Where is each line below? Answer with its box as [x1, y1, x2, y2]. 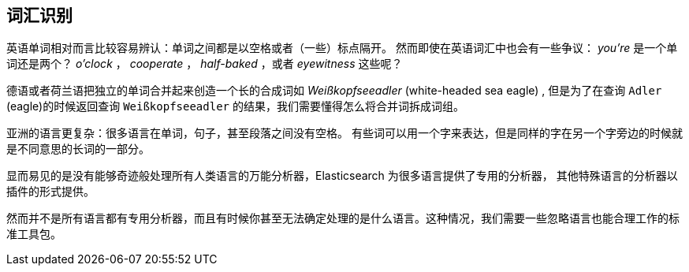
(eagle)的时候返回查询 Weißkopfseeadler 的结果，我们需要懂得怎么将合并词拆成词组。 [6, 99, 464, 114]
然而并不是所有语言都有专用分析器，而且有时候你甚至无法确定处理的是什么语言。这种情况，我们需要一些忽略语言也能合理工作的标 [6, 211, 680, 225]
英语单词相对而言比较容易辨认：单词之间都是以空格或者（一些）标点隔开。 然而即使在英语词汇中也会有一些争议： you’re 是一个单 [6, 41, 678, 55]
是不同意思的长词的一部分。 [6, 142, 150, 156]
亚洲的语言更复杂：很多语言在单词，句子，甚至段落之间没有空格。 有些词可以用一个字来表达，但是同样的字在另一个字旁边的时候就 [6, 126, 683, 140]
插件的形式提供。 [6, 184, 95, 199]
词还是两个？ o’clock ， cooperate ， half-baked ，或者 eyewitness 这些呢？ [6, 57, 403, 71]
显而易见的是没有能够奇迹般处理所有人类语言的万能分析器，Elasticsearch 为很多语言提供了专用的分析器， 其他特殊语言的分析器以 [6, 169, 678, 183]
